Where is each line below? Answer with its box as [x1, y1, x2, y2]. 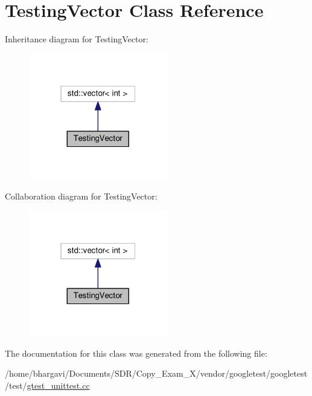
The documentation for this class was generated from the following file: [5, 346, 267, 359]
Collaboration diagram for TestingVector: [5, 189, 158, 202]
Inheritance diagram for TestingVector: [5, 33, 148, 45]
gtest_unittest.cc [27, 378, 90, 391]
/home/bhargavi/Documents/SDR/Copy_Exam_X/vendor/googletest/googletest [5, 367, 308, 380]
